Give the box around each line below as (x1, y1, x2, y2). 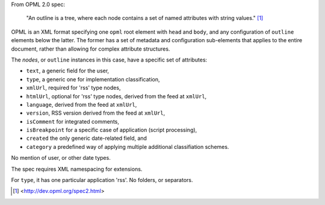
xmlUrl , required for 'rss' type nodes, (26, 84, 121, 92)
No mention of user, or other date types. (11, 154, 111, 162)
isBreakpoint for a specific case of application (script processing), (26, 127, 197, 134)
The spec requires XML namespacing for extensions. (11, 165, 143, 172)
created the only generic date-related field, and (26, 134, 147, 142)
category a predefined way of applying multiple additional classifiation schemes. (26, 143, 229, 150)
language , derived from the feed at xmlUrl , (26, 101, 137, 108)
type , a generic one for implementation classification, (26, 75, 160, 83)
